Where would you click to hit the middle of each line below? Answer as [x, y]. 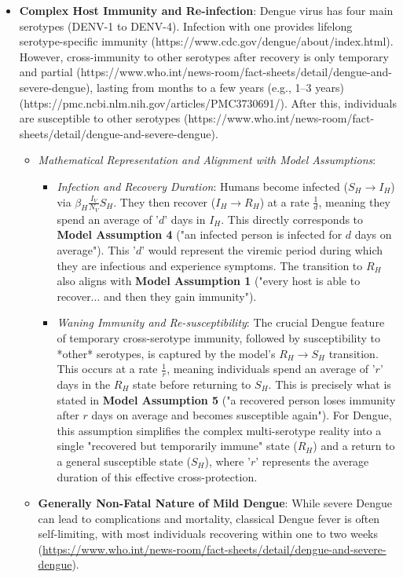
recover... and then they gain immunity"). [157, 296]
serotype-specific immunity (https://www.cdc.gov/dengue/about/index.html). [206, 41]
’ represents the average [312, 461]
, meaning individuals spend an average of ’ [271, 369]
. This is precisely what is [330, 384]
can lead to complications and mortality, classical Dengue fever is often [209, 518]
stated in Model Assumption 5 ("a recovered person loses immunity [226, 399]
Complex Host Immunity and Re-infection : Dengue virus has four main [206, 10]
